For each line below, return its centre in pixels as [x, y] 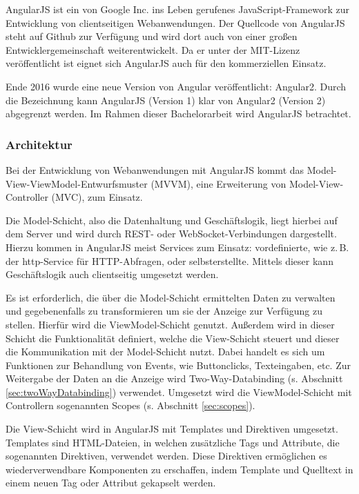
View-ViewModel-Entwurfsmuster [77, 183]
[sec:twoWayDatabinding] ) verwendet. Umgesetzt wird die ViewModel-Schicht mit [179, 392]
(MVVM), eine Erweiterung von [219, 183]
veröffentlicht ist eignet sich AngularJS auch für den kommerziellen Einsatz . [166, 63]
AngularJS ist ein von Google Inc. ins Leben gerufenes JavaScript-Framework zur [177, 9]
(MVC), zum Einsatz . [97, 197]
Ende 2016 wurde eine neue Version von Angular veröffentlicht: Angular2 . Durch [176, 86]
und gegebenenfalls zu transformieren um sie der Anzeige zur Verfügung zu [164, 311]
